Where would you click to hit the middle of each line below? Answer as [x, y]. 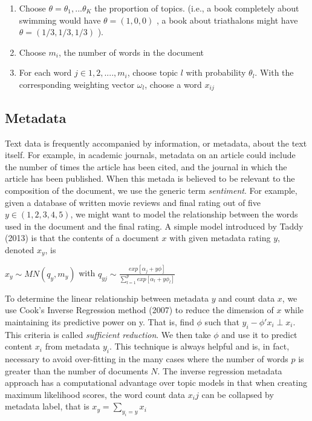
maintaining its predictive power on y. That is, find [99, 321]
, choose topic [153, 72]
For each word [45, 72]
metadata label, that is [47, 406]
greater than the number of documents [76, 370]
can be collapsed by [238, 394]
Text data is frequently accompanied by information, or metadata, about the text [156, 143]
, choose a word [173, 84]
